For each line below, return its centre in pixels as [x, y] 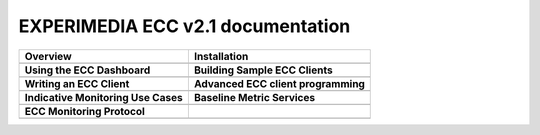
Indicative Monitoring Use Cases [104, 97]
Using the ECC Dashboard [87, 70]
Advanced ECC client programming [279, 83]
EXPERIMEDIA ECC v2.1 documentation [184, 26]
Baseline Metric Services [254, 97]
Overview [48, 56]
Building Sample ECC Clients [263, 70]
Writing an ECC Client [77, 83]
